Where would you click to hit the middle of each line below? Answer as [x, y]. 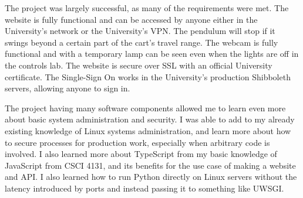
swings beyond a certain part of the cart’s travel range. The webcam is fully [142, 42]
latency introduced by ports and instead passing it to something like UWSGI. [144, 188]
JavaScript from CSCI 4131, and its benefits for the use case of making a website [150, 165]
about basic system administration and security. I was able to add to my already [150, 119]
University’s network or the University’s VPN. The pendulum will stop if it [140, 31]
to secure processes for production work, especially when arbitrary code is [137, 142]
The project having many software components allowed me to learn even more [145, 107]
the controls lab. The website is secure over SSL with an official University [139, 65]
